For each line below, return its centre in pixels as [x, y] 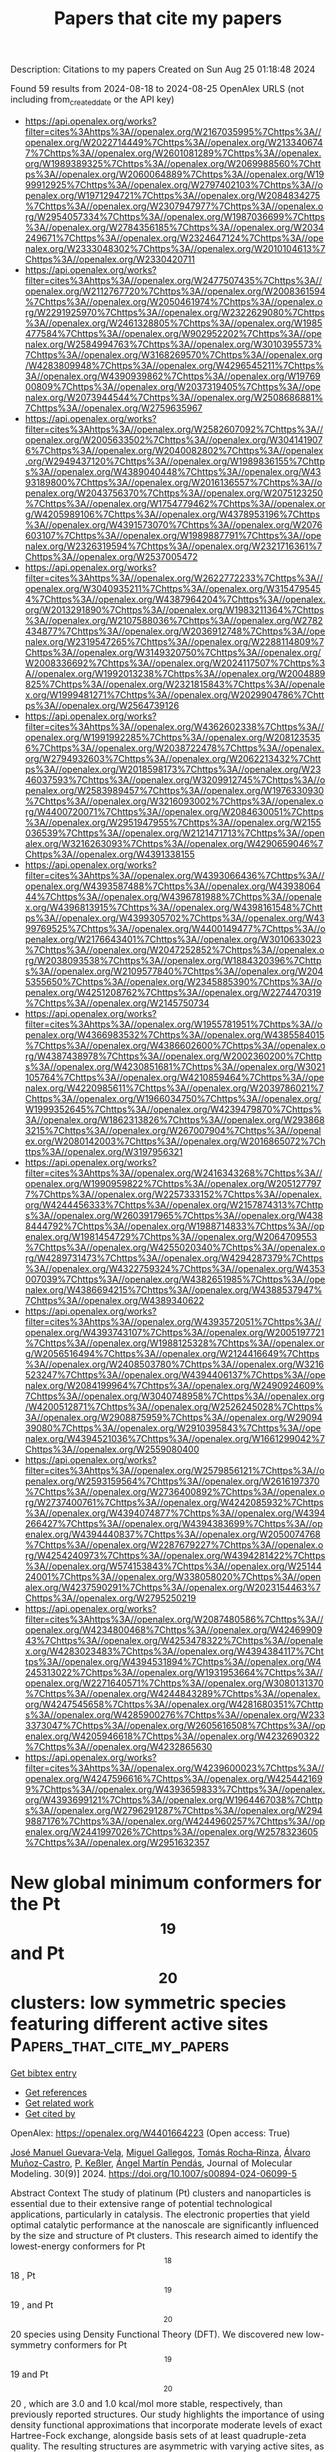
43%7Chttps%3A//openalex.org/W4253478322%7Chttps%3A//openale [173, 1640]
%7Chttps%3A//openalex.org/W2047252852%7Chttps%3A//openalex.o [174, 949]
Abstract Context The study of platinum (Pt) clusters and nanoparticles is [161, 2193]
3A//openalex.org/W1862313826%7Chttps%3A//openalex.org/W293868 [174, 1119]
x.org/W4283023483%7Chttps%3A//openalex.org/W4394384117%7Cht [174, 1651]
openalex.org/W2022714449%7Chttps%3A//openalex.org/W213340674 [173, 142]
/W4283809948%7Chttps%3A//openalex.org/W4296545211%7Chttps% [174, 365]
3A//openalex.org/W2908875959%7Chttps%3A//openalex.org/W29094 [173, 1417]
